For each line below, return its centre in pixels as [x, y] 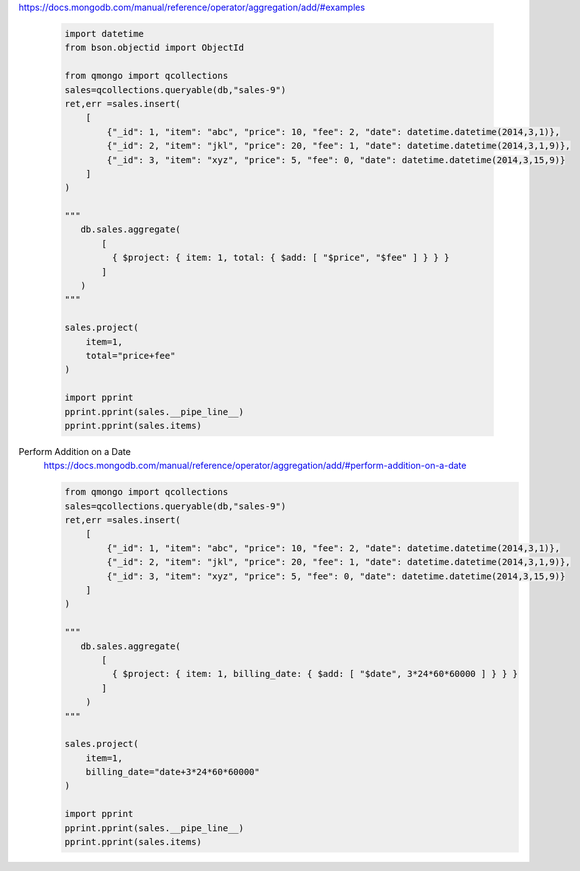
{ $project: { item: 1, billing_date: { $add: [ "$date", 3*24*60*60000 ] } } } [315, 674]
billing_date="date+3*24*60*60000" [172, 772]
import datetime [104, 33]
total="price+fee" [130, 355]
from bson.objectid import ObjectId [154, 48]
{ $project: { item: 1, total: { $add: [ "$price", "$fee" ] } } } [280, 258]
